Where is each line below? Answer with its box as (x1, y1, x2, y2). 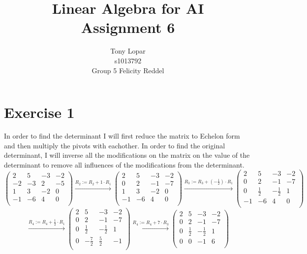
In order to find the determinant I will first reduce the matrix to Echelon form (4, 131, 240, 141)
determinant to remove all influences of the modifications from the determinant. (4, 159, 245, 169)
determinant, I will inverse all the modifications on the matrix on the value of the (4, 150, 250, 160)
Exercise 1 (4, 102, 75, 122)
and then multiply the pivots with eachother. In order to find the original (4, 140, 225, 150)
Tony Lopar (110, 46, 146, 56)
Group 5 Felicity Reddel (92, 65, 164, 75)
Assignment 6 (81, 17, 175, 37)
